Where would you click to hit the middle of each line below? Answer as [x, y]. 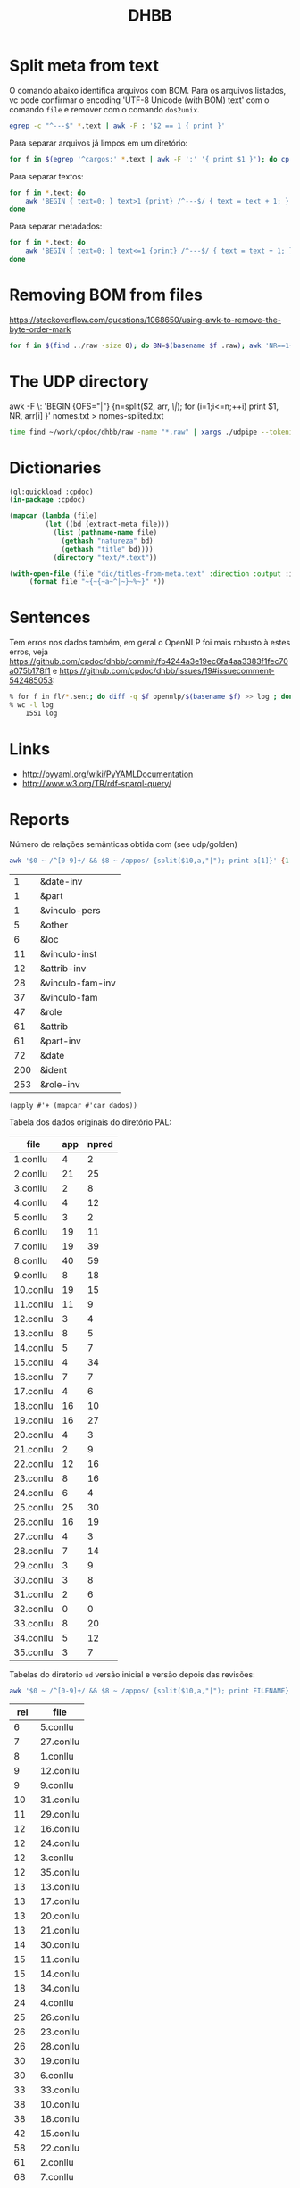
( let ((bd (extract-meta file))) [107, 524]
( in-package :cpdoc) [48, 500]
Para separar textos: [46, 176]
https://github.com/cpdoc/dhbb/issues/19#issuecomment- [167, 671]
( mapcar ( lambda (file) [54, 516]
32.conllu [33, 1609]
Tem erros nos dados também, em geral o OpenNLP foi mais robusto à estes [150, 643]
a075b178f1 [30, 671]
